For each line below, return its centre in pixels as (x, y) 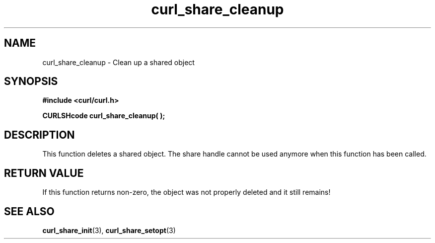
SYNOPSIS (31, 81)
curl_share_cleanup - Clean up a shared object (118, 62)
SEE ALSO (29, 211)
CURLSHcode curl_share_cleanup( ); (104, 116)
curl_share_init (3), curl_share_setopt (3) (109, 230)
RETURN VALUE (44, 173)
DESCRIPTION (39, 135)
